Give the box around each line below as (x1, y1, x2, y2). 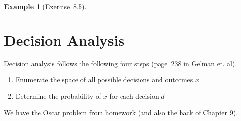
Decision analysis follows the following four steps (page (4, 58, 168, 68)
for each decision (109, 90, 159, 101)
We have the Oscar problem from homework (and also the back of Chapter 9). (4, 107, 238, 117)
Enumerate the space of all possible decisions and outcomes (15, 74, 193, 85)
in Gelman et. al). (183, 58, 237, 68)
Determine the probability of (15, 90, 101, 101)
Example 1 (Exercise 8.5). (4, 1, 87, 11)
